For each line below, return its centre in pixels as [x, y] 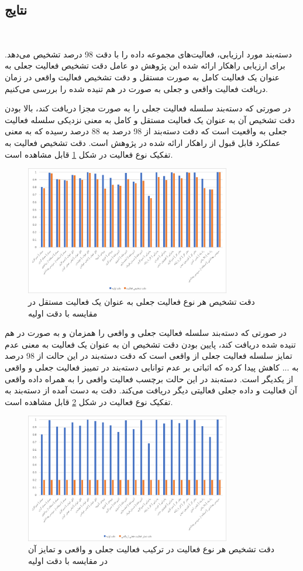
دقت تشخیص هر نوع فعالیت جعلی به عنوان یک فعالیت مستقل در [142, 302]
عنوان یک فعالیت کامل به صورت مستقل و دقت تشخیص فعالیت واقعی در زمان [142, 77]
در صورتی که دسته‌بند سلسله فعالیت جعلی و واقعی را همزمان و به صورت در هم [146, 333]
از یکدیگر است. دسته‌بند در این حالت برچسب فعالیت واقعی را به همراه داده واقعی [149, 378]
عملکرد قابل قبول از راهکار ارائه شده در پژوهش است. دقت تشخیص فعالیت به [143, 142]
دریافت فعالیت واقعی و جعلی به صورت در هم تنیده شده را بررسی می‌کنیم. [136, 88]
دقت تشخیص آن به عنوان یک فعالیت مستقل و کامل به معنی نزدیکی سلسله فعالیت [150, 119]
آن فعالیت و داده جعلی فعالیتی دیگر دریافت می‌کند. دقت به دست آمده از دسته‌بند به [151, 390]
